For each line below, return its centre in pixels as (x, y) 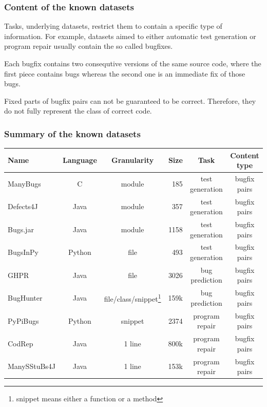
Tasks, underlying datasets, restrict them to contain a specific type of (113, 26)
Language (80, 160)
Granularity (132, 160)
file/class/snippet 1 (132, 298)
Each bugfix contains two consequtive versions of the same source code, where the (133, 63)
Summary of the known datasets (72, 133)
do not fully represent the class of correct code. (78, 111)
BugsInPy (23, 252)
